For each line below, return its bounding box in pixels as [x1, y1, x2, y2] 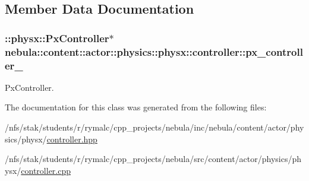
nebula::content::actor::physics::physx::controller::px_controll [5, 44, 303, 59]
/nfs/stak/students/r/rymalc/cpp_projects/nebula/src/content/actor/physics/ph [5, 153, 302, 165]
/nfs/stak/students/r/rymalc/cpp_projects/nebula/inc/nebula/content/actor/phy [5, 121, 304, 134]
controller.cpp [21, 164, 71, 176]
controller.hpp [46, 132, 97, 145]
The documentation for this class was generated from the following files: [5, 101, 267, 113]
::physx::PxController [5, 30, 109, 45]
